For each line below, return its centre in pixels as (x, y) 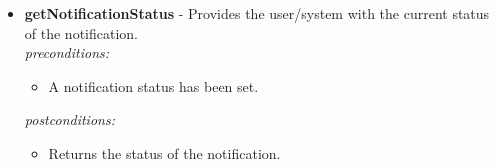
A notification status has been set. (153, 85)
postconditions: (69, 119)
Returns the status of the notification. (164, 152)
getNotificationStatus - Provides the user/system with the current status (257, 13)
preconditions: (67, 52)
